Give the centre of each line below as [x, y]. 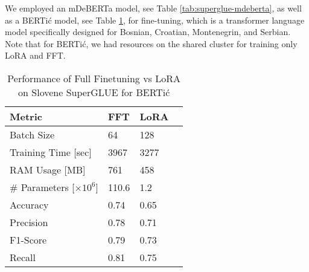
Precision [29, 222]
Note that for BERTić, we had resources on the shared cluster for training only [151, 43]
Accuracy [29, 204]
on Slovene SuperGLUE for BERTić [94, 92]
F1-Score [28, 239]
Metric [26, 116]
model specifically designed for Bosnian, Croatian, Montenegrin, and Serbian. [148, 32]
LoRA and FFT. [35, 55]
